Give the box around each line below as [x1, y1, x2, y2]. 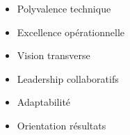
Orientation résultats [17, 118, 106, 132]
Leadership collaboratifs [17, 71, 119, 86]
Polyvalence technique [17, 1, 111, 15]
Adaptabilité [17, 95, 71, 109]
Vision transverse [17, 48, 90, 63]
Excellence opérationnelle [17, 24, 125, 39]
